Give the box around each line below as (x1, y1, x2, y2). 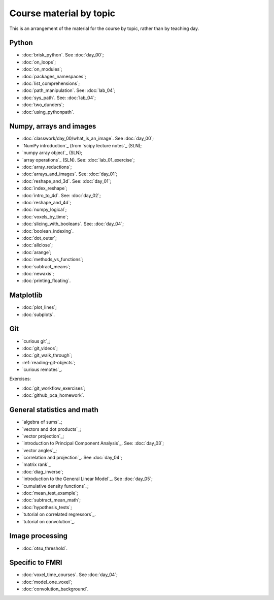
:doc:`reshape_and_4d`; (22, 200, 72, 205)
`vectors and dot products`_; (22, 426, 81, 432)
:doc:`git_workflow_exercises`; (22, 385, 86, 391)
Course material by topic (9, 8, 116, 19)
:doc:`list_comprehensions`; (22, 80, 80, 86)
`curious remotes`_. (22, 366, 63, 373)
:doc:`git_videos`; (22, 345, 58, 351)
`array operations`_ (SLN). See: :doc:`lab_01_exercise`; (22, 156, 135, 163)
